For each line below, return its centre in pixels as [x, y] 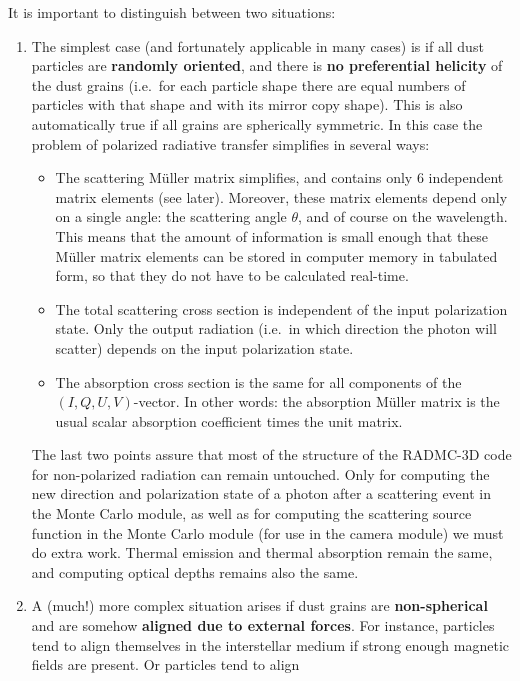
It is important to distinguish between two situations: [172, 12]
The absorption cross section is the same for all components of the [258, 381]
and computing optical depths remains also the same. [195, 571]
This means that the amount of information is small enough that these [272, 235]
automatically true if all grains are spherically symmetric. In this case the [257, 123]
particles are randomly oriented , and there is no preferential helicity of [267, 65]
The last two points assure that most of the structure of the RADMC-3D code [271, 454]
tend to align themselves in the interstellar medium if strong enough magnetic [270, 644]
